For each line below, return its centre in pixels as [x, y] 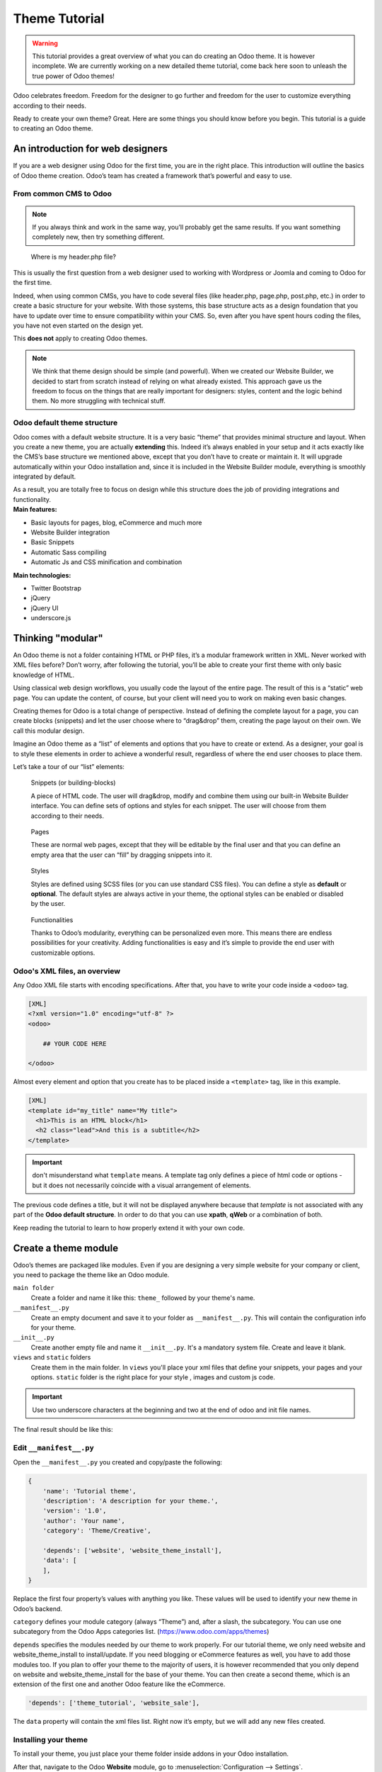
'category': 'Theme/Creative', [97, 1531]
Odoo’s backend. [38, 1608]
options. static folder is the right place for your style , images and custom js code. [153, 1377]
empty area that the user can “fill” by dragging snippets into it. [121, 855]
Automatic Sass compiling [69, 552]
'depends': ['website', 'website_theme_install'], [132, 1551]
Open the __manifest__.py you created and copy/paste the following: [118, 1462]
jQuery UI [45, 608]
